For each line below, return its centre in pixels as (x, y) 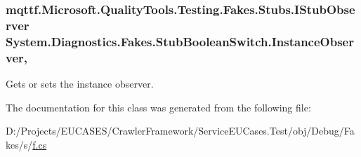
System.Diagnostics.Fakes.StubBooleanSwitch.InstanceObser (180, 41)
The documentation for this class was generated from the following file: (158, 107)
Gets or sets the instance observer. (80, 83)
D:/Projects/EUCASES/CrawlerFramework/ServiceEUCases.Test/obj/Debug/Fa (180, 131)
